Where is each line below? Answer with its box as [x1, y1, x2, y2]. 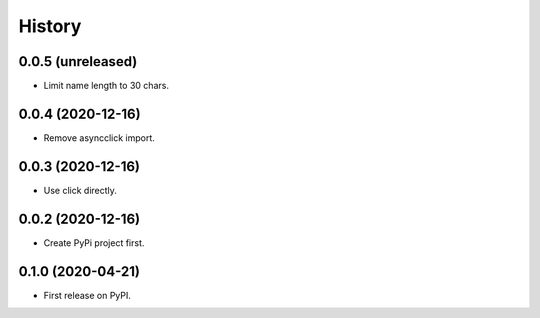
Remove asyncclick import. [43, 131, 155, 144]
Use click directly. [43, 184, 117, 196]
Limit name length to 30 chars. [43, 80, 170, 92]
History [18, 15, 82, 37]
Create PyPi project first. [43, 236, 145, 249]
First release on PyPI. [43, 289, 132, 301]
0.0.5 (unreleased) [18, 53, 138, 70]
